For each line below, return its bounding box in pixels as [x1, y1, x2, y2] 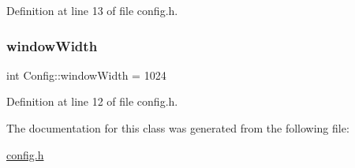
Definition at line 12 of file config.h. [6, 93, 178, 110]
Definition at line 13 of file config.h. [6, 2, 178, 18]
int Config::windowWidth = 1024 [6, 66, 166, 83]
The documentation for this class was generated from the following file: [6, 120, 349, 136]
